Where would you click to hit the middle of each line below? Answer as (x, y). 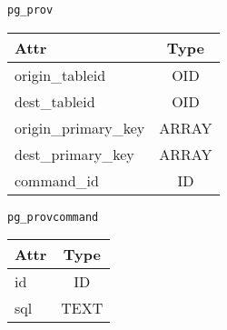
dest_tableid (55, 101)
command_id (57, 180)
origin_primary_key (80, 127)
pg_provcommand (53, 217)
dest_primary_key (74, 154)
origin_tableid (60, 75)
